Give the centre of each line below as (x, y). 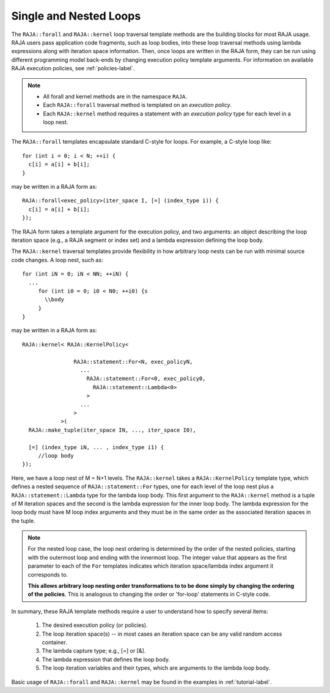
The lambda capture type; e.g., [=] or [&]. (94, 651)
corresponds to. (48, 574)
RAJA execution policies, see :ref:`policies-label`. (73, 68)
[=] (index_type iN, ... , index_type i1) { (96, 447)
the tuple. (23, 521)
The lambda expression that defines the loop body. (106, 659)
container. (54, 642)
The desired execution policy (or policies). (95, 625)
